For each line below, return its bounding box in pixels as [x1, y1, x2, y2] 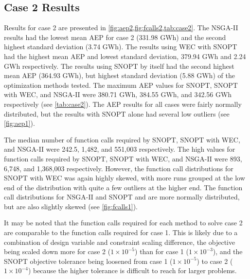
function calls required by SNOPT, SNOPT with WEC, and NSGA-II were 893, [4, 153, 242, 163]
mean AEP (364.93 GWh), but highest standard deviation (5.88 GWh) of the [4, 70, 235, 80]
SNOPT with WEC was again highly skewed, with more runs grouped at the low [4, 173, 245, 183]
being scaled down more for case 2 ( [4, 246, 111, 257]
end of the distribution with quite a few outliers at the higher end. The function [4, 182, 243, 192]
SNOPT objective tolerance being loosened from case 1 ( [4, 256, 173, 266]
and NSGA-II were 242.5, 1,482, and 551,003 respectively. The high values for [4, 144, 235, 154]
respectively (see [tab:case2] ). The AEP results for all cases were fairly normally [4, 99, 242, 109]
